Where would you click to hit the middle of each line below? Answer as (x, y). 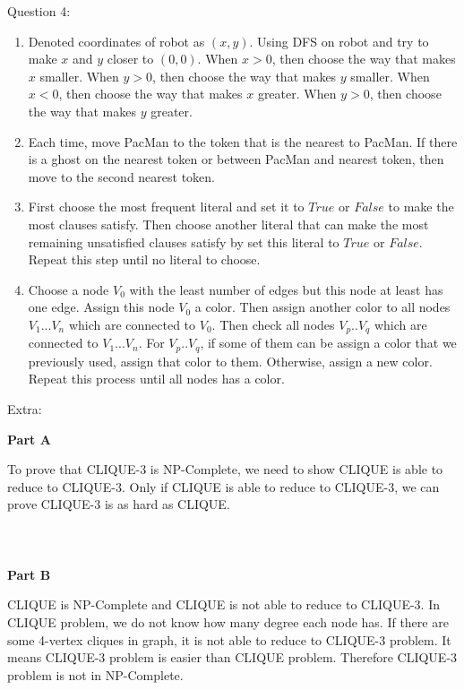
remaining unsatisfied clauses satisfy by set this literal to (184, 241)
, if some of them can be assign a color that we (328, 343)
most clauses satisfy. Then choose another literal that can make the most (228, 224)
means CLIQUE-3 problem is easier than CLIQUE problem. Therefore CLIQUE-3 (232, 657)
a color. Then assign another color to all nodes (322, 307)
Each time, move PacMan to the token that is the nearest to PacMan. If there (243, 141)
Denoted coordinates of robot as (116, 41)
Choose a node (69, 289)
